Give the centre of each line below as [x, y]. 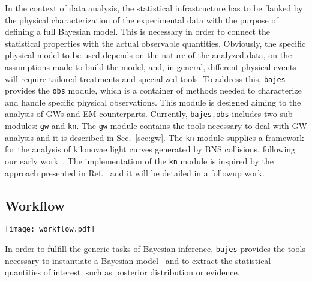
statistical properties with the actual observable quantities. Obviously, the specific [155, 43]
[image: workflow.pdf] [50, 229]
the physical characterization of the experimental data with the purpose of [142, 19]
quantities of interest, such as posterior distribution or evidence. [122, 272]
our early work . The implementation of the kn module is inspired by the [139, 161]
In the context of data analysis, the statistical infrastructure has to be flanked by [154, 8]
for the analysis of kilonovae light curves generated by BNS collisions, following [150, 149]
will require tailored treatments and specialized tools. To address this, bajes [145, 78]
